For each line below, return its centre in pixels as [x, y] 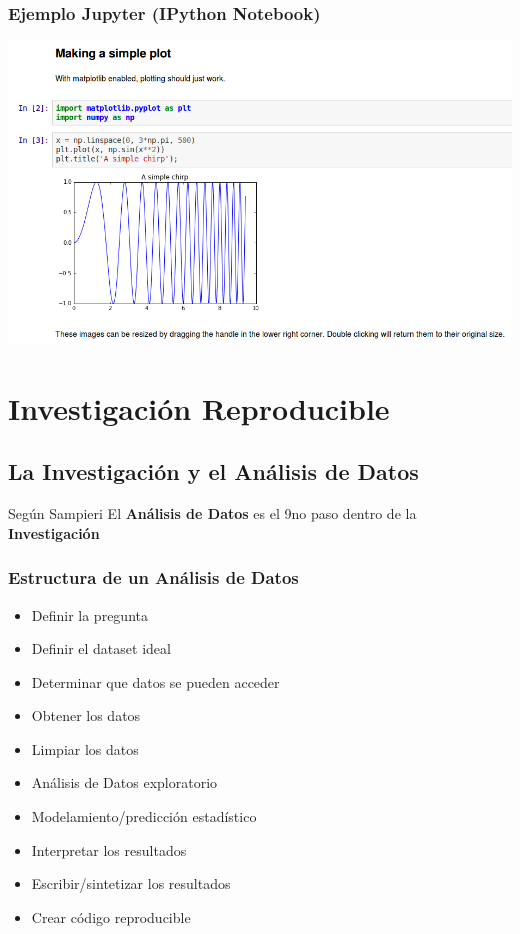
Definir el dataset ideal [101, 648]
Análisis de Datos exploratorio [124, 782]
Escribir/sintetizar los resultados [131, 883]
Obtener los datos [86, 715]
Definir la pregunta [89, 614]
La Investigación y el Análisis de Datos [213, 471]
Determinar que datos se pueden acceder [155, 681]
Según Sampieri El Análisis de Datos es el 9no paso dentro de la [212, 513]
